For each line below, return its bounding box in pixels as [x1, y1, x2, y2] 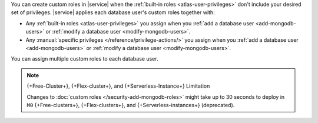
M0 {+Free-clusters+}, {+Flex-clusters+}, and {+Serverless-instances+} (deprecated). [26, 101, 235, 108]
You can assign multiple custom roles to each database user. [11, 55, 158, 62]
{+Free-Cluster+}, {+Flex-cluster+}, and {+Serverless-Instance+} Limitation [26, 82, 210, 89]
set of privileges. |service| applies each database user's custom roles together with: [11, 9, 215, 16]
